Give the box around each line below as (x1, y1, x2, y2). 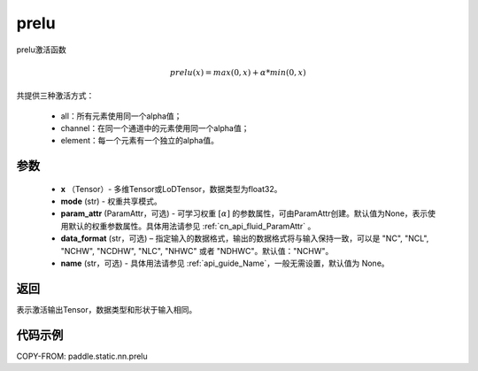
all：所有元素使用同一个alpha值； (60, 111, 182, 121)
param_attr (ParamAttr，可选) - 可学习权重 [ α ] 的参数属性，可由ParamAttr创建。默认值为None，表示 (60, 208, 428, 219)
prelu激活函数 (16, 44, 66, 55)
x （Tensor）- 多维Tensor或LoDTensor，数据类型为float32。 (60, 183, 282, 194)
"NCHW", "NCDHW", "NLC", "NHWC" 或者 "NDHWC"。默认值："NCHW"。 (60, 245, 334, 256)
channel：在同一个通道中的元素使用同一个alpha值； (60, 122, 250, 133)
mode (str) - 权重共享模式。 (60, 196, 163, 207)
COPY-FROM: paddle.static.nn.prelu (16, 351, 148, 361)
